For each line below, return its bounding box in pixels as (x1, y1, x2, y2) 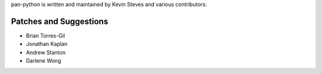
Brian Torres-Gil (26, 32, 66, 39)
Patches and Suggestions (11, 16, 109, 26)
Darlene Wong (26, 57, 61, 64)
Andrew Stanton (26, 48, 66, 56)
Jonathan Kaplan (26, 41, 68, 48)
